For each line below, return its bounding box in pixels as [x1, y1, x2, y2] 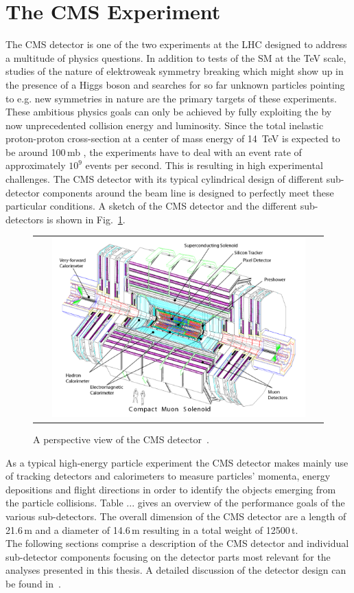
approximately [5, 158, 66, 172]
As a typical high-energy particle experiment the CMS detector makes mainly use [5, 455, 349, 469]
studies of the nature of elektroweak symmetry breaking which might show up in [5, 64, 344, 78]
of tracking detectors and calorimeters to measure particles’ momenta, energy [5, 469, 331, 483]
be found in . [5, 577, 61, 590]
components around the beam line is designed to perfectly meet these [43, 185, 334, 199]
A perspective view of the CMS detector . [33, 432, 209, 447]
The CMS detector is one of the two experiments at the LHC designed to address [5, 37, 347, 52]
